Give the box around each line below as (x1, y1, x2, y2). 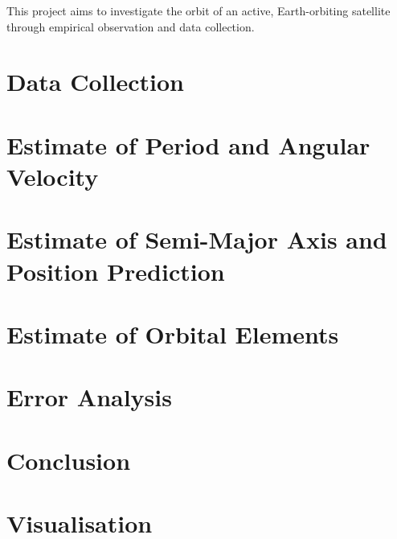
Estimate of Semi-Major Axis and (6, 223, 387, 256)
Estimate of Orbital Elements (6, 317, 339, 350)
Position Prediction (6, 254, 225, 287)
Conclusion (6, 443, 131, 476)
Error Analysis (6, 381, 172, 414)
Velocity (6, 159, 99, 192)
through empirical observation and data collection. (6, 18, 255, 35)
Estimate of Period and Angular (6, 128, 370, 161)
